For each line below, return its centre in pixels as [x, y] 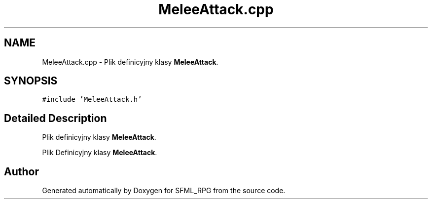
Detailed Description [55, 118]
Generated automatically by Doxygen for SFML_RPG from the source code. [164, 191]
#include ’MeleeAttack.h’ [92, 100]
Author [21, 171]
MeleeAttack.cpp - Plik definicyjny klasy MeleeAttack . [130, 62]
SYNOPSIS [31, 81]
